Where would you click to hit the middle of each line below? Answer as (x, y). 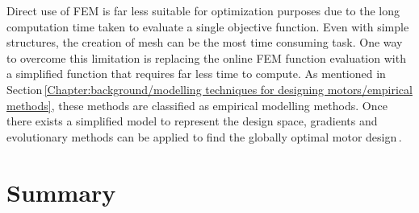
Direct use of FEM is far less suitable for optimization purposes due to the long (203, 10)
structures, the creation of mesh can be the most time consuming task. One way (205, 42)
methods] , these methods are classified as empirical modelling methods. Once (197, 105)
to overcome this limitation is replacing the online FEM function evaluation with (206, 57)
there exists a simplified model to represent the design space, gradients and (192, 121)
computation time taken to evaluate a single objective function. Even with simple (208, 26)
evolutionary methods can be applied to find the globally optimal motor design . (204, 136)
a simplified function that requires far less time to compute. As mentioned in (196, 74)
